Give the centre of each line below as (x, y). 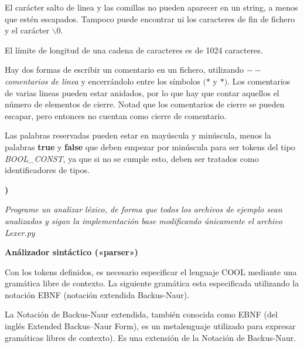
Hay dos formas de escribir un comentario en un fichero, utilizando (124, 70)
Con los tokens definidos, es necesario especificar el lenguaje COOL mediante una (151, 271)
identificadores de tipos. (47, 170)
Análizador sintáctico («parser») (71, 252)
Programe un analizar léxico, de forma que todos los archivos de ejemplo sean (144, 209)
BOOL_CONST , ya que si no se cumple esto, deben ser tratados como (132, 158)
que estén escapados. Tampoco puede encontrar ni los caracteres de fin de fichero (150, 18)
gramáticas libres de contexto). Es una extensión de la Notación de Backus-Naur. (151, 337)
